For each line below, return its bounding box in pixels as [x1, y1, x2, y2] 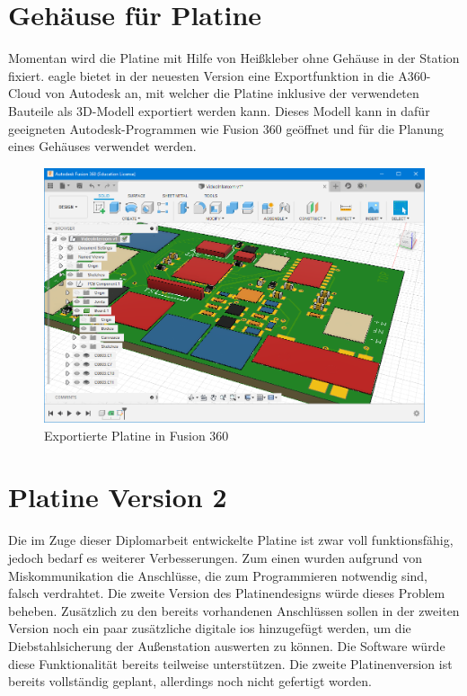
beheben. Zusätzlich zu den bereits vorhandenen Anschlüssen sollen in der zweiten [8, 601, 460, 620]
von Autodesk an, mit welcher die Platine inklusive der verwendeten [45, 84, 419, 103]
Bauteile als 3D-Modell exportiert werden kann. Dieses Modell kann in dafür [8, 101, 430, 120]
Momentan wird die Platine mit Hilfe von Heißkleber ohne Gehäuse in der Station [8, 49, 460, 67]
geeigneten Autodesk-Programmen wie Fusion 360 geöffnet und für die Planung [8, 119, 445, 138]
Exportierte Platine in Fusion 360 [44, 425, 229, 444]
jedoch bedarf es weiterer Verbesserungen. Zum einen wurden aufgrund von [8, 548, 422, 567]
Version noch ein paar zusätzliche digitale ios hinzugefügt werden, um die [8, 619, 411, 638]
